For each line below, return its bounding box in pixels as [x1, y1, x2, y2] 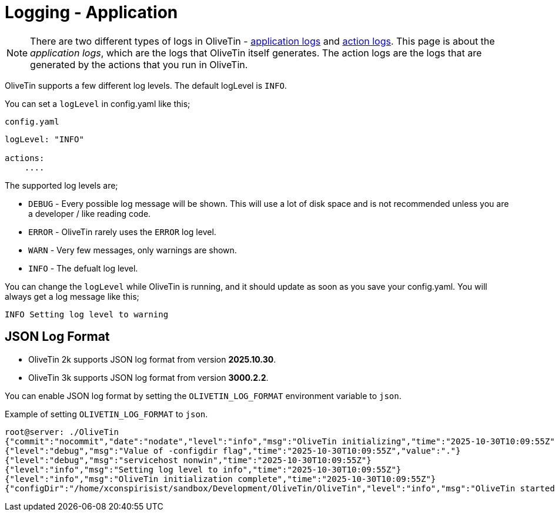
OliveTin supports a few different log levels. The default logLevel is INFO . [5, 80, 287, 91]
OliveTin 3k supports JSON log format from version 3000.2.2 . [28, 372, 269, 383]
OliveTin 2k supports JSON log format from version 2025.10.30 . [28, 354, 276, 364]
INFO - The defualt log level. [28, 263, 138, 273]
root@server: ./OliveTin [5, 427, 119, 437]
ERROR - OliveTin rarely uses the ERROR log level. [28, 226, 216, 237]
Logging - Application [5, 2, 178, 22]
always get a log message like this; [5, 291, 139, 301]
